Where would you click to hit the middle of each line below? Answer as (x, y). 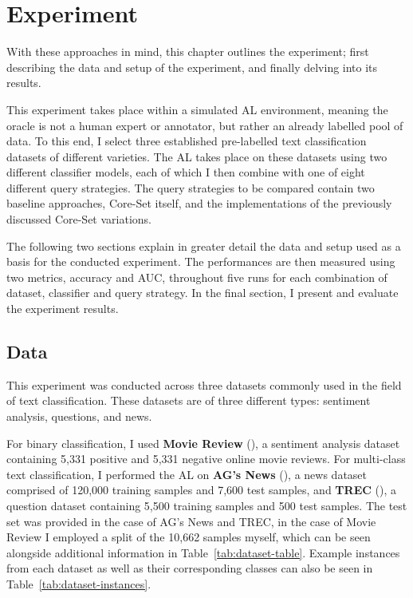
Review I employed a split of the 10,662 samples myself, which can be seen (189, 537)
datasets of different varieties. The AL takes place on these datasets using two (197, 156)
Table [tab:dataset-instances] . (79, 583)
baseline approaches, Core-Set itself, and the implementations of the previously (199, 203)
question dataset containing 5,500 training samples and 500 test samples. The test (207, 505)
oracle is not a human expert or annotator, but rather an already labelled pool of (205, 125)
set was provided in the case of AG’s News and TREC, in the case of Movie (191, 521)
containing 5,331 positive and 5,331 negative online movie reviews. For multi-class (206, 459)
